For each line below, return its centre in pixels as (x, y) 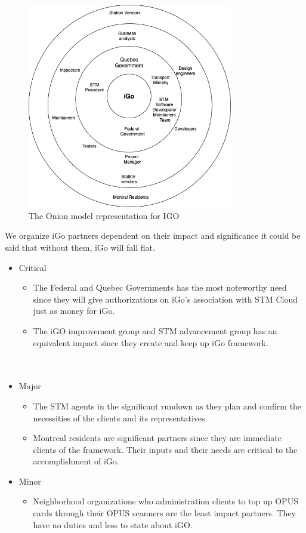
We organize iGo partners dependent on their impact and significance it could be (153, 235)
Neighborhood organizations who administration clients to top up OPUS (166, 501)
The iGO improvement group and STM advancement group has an (155, 330)
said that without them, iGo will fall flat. (80, 247)
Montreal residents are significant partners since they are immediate (157, 438)
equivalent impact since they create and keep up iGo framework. (151, 342)
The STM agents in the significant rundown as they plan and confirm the (167, 406)
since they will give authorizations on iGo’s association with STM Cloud (166, 299)
